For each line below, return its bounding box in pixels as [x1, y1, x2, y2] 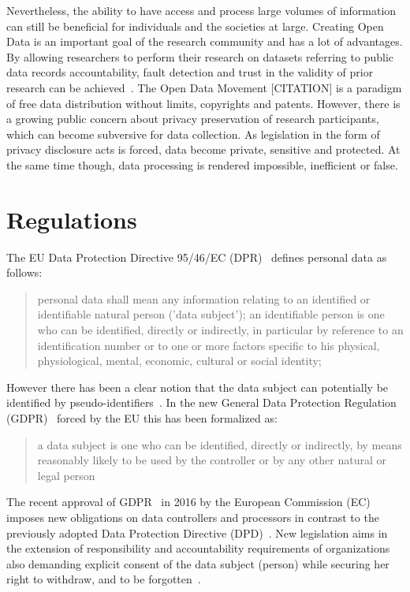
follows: [6, 264, 43, 281]
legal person [37, 467, 95, 483]
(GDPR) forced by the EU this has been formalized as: [6, 410, 278, 426]
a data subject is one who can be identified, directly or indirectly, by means [37, 436, 402, 452]
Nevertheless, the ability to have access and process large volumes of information [6, 2, 397, 18]
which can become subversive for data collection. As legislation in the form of [6, 125, 380, 142]
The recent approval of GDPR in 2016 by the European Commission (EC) [6, 493, 371, 510]
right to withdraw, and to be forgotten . [6, 571, 201, 587]
